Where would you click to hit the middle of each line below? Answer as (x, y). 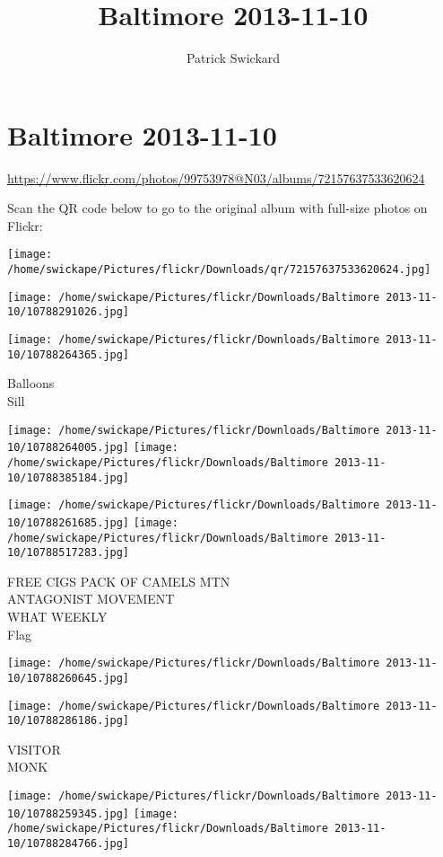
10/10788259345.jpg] (69, 813)
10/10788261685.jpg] (69, 522)
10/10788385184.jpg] (69, 477)
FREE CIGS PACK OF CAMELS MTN (119, 581)
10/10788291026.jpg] (69, 312)
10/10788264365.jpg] (69, 354)
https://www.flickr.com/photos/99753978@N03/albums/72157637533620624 (216, 177)
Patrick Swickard (233, 58)
